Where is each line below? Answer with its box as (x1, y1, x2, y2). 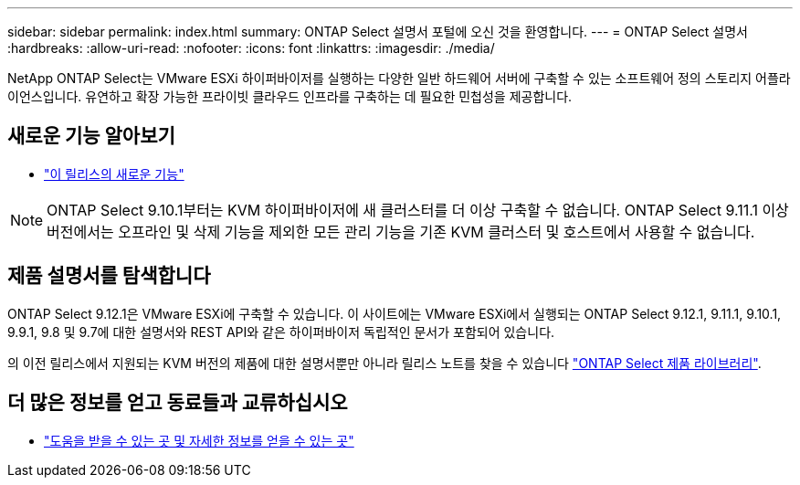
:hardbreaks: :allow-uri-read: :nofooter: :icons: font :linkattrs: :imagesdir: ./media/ (7, 40, 495, 56)
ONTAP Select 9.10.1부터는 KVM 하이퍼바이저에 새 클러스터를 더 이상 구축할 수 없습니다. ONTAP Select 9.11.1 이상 (47, 200, 789, 219)
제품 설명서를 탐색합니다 (7, 264, 211, 288)
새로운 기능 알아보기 (7, 124, 175, 148)
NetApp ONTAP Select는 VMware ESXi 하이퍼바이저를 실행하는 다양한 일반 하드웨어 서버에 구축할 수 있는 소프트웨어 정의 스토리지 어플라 (7, 70, 791, 86)
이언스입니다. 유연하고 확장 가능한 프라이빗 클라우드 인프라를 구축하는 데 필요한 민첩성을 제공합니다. (7, 89, 573, 104)
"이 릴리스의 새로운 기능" (44, 165, 184, 182)
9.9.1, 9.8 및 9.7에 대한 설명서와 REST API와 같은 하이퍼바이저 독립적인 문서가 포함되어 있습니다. (7, 323, 555, 340)
